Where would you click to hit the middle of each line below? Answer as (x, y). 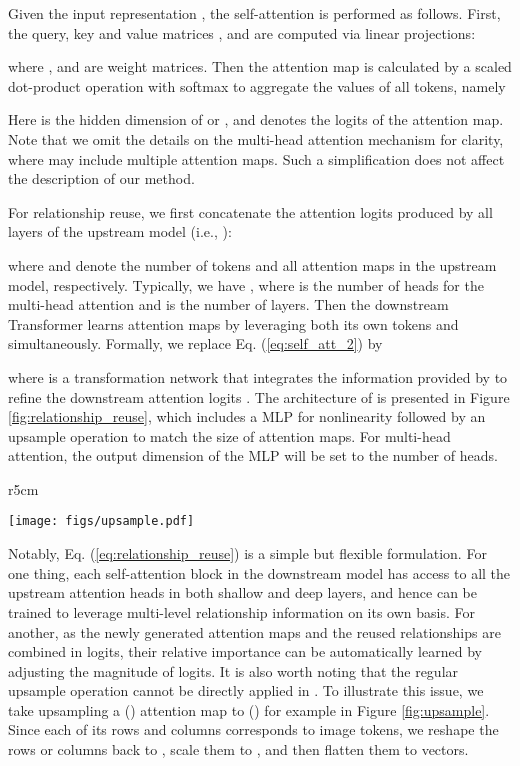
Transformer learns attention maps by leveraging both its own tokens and (233, 323)
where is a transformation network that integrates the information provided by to (258, 376)
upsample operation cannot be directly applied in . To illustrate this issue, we (246, 690)
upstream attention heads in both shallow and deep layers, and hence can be (242, 592)
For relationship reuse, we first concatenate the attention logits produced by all (250, 211)
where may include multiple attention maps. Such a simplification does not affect (256, 158)
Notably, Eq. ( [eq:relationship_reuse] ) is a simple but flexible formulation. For (247, 553)
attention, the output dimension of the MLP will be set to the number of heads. (253, 455)
